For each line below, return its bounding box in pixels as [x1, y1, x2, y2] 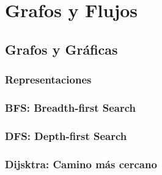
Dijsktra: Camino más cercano [5, 156, 157, 171]
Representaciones [5, 72, 92, 87]
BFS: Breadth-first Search [5, 99, 136, 115]
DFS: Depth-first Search [5, 128, 127, 143]
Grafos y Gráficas [5, 39, 118, 58]
